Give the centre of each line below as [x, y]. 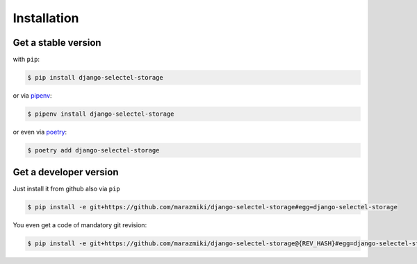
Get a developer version [66, 172]
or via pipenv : [32, 96]
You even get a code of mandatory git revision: [80, 225]
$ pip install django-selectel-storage [95, 78]
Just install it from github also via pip [67, 189]
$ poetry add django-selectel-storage [93, 150]
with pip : [26, 60]
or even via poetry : [40, 132]
